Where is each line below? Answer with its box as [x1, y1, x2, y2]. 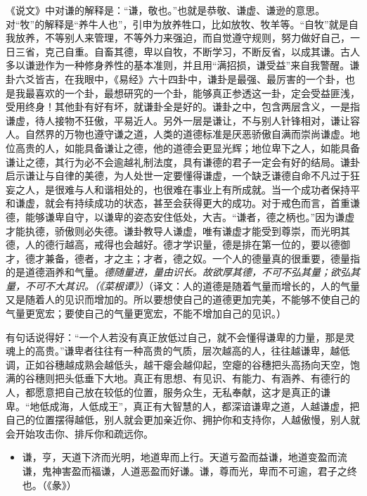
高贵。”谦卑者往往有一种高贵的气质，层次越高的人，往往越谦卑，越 [34, 343, 340, 358]
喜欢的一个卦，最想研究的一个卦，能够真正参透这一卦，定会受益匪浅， [34, 85, 360, 100]
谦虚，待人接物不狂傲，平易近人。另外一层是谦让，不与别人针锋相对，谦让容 [6, 113, 360, 127]
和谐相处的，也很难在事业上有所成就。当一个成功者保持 [94, 182, 350, 196]
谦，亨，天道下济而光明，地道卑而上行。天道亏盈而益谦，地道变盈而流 [22, 450, 347, 464]
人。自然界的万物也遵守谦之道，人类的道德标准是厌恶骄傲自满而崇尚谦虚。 [6, 127, 350, 141]
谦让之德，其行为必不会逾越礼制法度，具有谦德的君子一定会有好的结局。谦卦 [6, 154, 360, 169]
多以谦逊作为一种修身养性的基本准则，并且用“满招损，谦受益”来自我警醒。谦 [6, 58, 360, 72]
